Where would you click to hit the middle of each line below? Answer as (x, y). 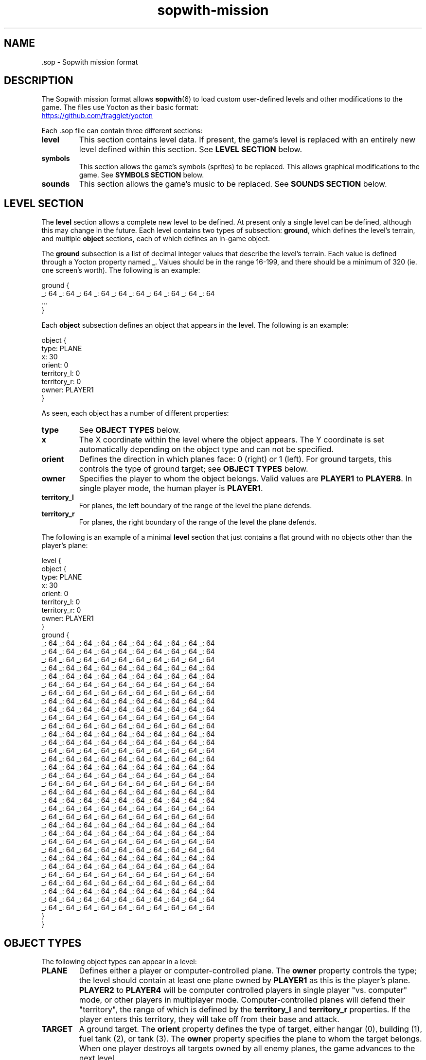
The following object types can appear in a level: (119, 962)
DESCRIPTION (39, 81)
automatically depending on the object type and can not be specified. (206, 450)
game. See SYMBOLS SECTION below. (142, 175)
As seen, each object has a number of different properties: (135, 413)
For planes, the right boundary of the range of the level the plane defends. (198, 522)
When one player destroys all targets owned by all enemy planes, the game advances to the (247, 1049)
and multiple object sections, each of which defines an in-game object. (156, 239)
